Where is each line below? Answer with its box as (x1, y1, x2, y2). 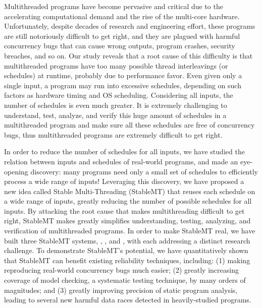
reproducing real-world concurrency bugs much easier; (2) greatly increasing (4, 265, 239, 275)
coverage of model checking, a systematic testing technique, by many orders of (4, 275, 246, 285)
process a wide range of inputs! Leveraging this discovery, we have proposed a (4, 176, 244, 187)
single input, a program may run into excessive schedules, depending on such (4, 80, 241, 90)
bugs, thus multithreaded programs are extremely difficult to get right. (4, 129, 223, 140)
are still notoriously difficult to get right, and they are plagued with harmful (4, 30, 240, 41)
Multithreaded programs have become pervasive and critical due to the (4, 1, 223, 11)
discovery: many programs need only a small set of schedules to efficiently (30, 166, 258, 176)
